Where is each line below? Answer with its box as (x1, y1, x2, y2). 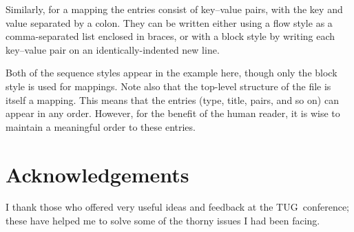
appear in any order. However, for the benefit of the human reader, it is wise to (6, 106, 340, 120)
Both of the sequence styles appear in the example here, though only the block (6, 65, 337, 80)
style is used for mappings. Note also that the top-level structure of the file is (6, 78, 331, 93)
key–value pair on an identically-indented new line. (6, 42, 220, 56)
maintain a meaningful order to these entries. (6, 119, 196, 134)
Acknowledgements (6, 160, 189, 188)
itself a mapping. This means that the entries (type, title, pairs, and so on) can (6, 92, 339, 107)
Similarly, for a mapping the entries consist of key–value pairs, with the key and (6, 2, 343, 16)
